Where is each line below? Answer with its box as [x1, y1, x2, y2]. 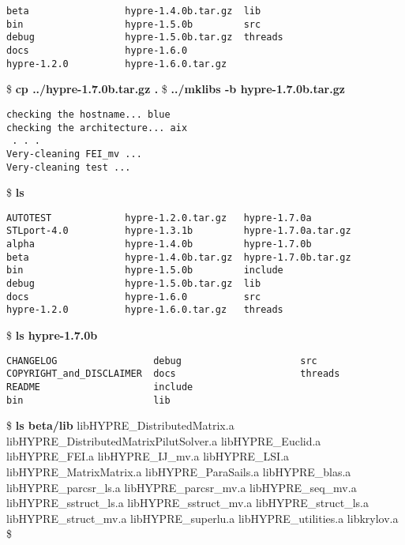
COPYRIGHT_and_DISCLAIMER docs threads [6, 368, 340, 380]
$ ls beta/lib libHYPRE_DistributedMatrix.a [6, 417, 234, 434]
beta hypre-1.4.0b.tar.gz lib [6, 6, 261, 17]
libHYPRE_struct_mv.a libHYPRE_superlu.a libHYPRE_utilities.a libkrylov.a [6, 509, 399, 526]
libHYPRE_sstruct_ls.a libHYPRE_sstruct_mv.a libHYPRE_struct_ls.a [6, 494, 369, 511]
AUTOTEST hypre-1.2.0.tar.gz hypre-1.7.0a [6, 212, 312, 224]
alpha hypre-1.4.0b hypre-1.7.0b [6, 239, 312, 250]
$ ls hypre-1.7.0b [6, 327, 98, 343]
